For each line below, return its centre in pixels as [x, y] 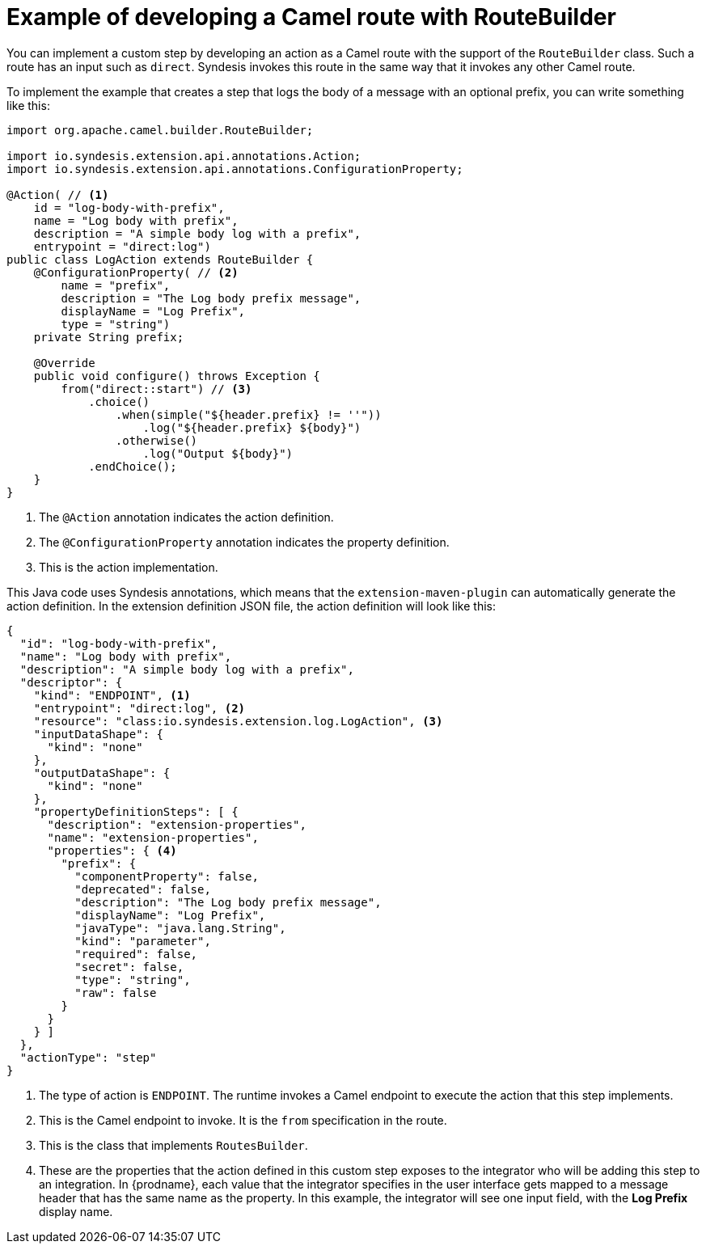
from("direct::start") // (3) [156, 389]
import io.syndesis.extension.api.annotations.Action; [184, 156]
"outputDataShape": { [102, 773]
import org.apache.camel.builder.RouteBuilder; [160, 130]
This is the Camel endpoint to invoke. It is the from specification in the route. [243, 1120]
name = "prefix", [116, 285]
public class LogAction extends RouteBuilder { [160, 259]
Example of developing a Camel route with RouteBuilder [311, 17]
